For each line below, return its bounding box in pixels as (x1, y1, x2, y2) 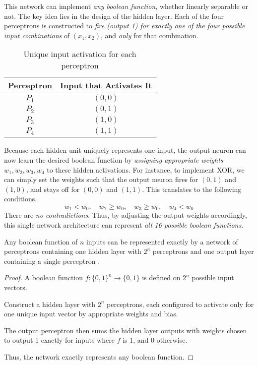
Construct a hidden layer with (4, 299, 96, 309)
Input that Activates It (60, 79, 152, 91)
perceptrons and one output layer (152, 246, 254, 256)
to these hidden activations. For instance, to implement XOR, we (47, 164, 245, 175)
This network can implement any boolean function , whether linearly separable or (4, 1, 248, 11)
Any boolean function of (4, 236, 78, 246)
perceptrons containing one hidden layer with (4, 246, 141, 256)
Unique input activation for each (23, 48, 136, 60)
